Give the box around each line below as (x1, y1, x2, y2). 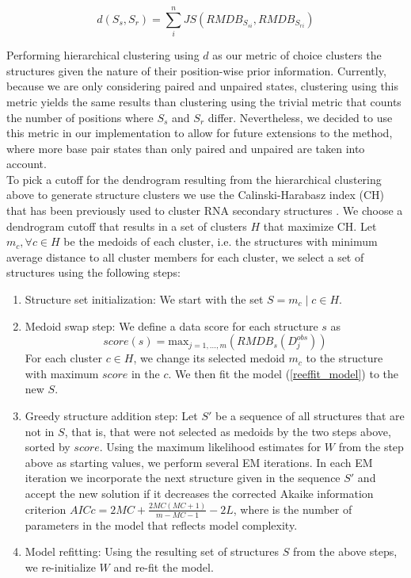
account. (6, 155, 47, 172)
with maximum (25, 365, 99, 381)
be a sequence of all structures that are (215, 408, 405, 423)
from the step (338, 438, 404, 455)
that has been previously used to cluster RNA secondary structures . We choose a (6, 202, 403, 219)
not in (25, 423, 55, 439)
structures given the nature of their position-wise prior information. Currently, (6, 62, 386, 78)
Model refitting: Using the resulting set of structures (25, 543, 280, 560)
